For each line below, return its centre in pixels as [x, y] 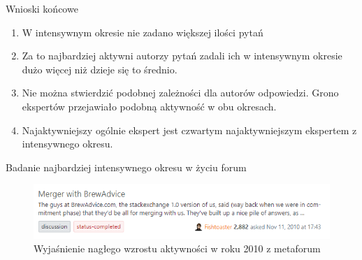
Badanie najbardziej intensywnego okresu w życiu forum [126, 167]
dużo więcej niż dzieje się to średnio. [100, 69]
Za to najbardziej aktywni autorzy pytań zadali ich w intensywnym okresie [182, 56]
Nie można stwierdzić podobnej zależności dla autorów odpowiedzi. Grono [180, 93]
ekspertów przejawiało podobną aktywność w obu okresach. [149, 106]
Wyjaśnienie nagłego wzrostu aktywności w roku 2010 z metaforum [177, 248]
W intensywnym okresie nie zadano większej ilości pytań [143, 32]
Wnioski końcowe [42, 8]
